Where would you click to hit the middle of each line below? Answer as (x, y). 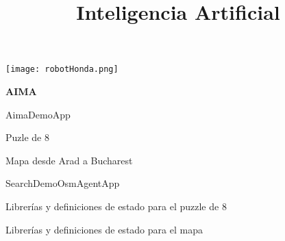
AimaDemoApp (38, 114)
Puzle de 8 (27, 137)
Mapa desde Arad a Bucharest (69, 160)
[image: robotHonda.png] (62, 69)
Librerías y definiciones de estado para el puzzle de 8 (116, 206)
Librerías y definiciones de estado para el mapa (104, 229)
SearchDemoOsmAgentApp (63, 183)
